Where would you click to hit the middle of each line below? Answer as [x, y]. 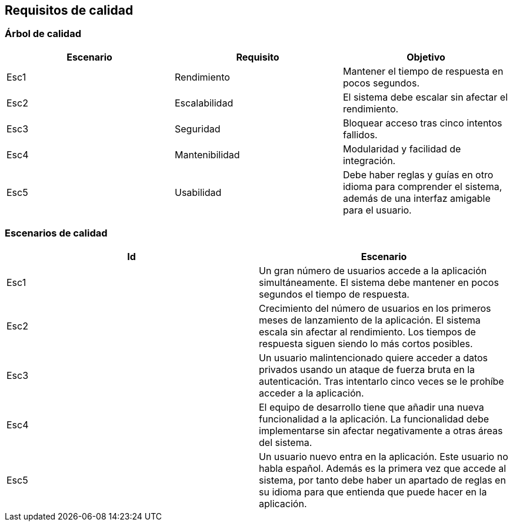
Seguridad [197, 129]
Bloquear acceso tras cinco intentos [422, 123]
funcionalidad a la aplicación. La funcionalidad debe [374, 419]
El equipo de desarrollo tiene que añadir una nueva [372, 407]
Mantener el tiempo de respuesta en [423, 71]
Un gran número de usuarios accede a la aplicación [373, 270]
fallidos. [360, 134]
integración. [369, 160]
